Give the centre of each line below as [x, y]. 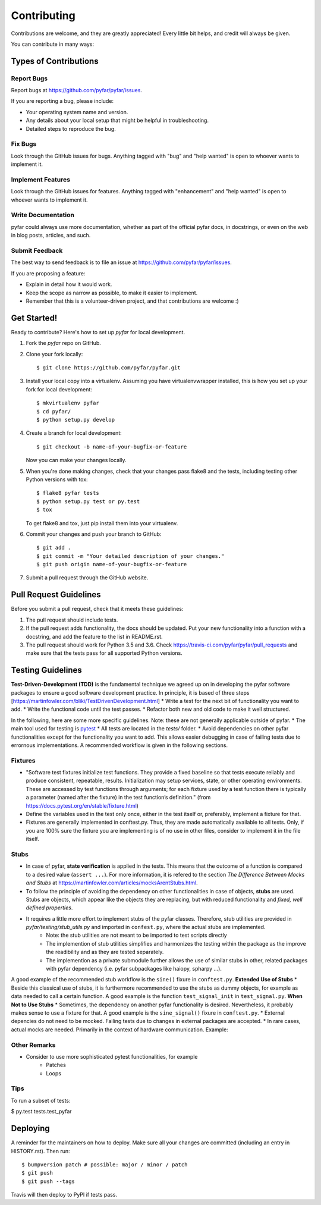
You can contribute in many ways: [53, 44]
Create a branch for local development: [74, 433]
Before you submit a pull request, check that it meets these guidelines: [97, 609]
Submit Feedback [37, 251]
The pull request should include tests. [72, 620]
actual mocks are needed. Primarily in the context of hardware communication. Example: [119, 1030]
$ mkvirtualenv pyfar [68, 403]
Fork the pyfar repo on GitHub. [63, 343]
